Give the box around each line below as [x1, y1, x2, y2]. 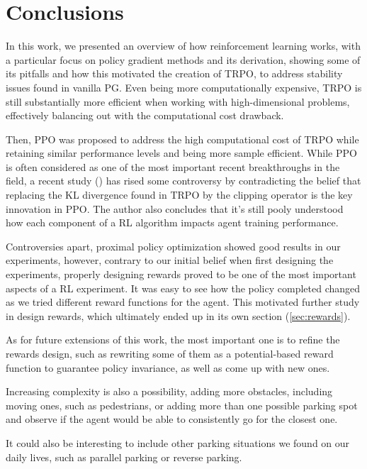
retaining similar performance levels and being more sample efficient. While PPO [6, 145, 357, 160]
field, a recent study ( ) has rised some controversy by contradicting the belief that [6, 173, 361, 188]
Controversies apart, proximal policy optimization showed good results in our [6, 238, 341, 253]
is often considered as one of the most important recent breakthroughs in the [6, 159, 340, 174]
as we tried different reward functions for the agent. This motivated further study [6, 294, 360, 309]
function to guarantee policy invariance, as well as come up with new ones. [6, 360, 330, 375]
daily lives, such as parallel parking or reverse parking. [6, 449, 242, 464]
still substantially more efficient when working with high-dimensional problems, [6, 94, 350, 109]
